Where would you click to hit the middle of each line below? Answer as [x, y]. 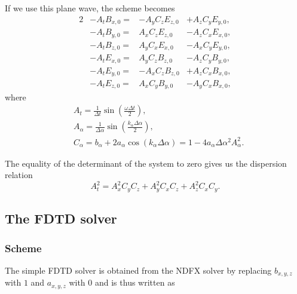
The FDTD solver [61, 218]
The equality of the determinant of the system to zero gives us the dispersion [146, 163]
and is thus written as [135, 282]
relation [19, 175]
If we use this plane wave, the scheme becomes [90, 8]
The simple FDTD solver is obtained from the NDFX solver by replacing [138, 270]
